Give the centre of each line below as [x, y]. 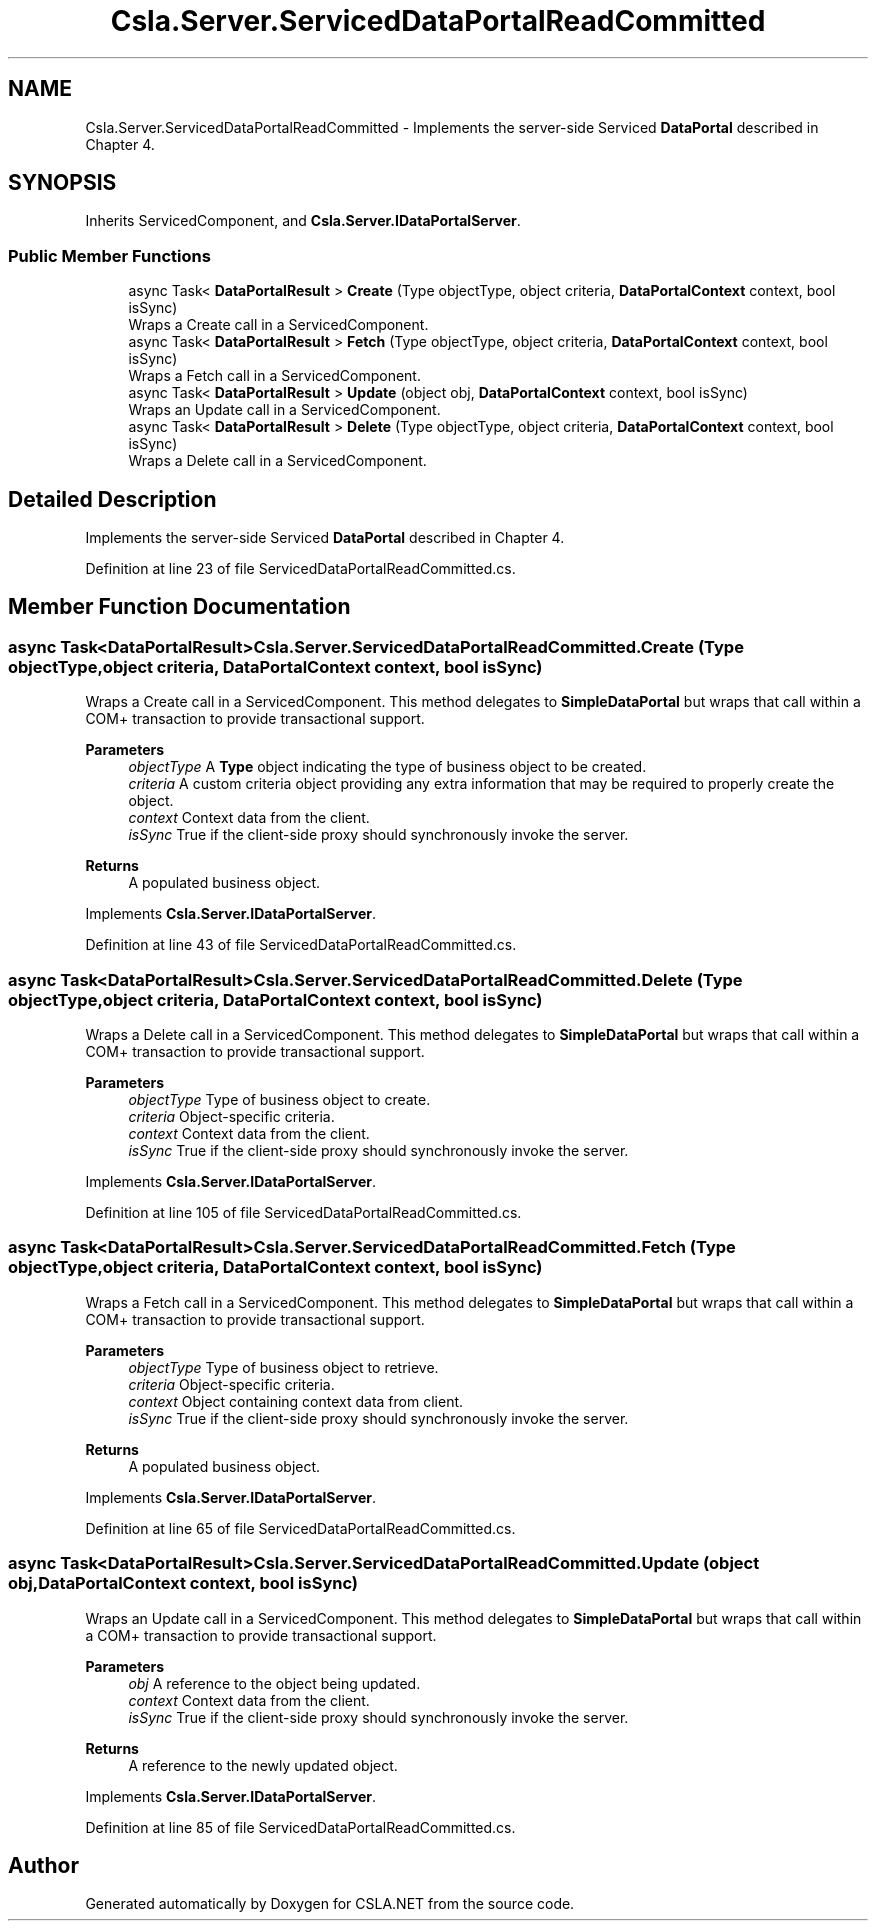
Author [43, 1865]
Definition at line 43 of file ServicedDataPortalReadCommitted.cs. [301, 945]
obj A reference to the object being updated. [274, 1683]
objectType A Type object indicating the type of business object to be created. [387, 767]
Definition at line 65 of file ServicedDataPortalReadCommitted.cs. [300, 1528]
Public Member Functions [109, 255]
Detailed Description [112, 499]
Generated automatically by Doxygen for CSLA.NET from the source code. [330, 1904]
